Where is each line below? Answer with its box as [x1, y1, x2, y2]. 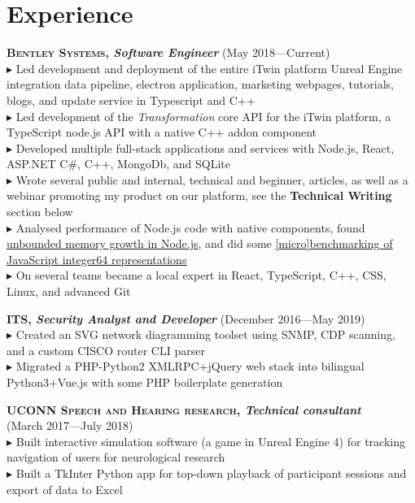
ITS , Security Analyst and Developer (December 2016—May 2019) [7, 310, 365, 327]
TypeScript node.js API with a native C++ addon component [7, 124, 317, 141]
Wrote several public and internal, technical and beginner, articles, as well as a [15, 171, 408, 188]
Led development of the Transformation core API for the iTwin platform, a [15, 107, 391, 124]
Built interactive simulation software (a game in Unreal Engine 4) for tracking [15, 432, 405, 449]
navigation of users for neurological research [7, 449, 225, 466]
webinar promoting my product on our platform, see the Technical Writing [7, 187, 392, 204]
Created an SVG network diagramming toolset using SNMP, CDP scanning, [15, 326, 395, 343]
